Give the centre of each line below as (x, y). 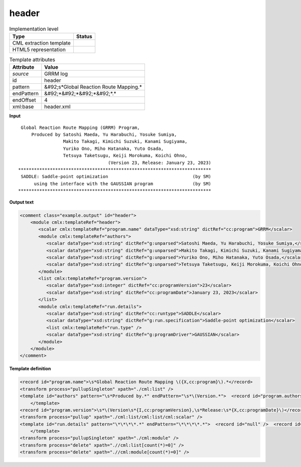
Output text (22, 202)
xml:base (23, 107)
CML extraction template (41, 43)
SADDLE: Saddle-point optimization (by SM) (116, 177)
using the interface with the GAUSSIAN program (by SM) (123, 184)
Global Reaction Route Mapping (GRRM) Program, (80, 127)
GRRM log (56, 74)
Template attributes (32, 60)
